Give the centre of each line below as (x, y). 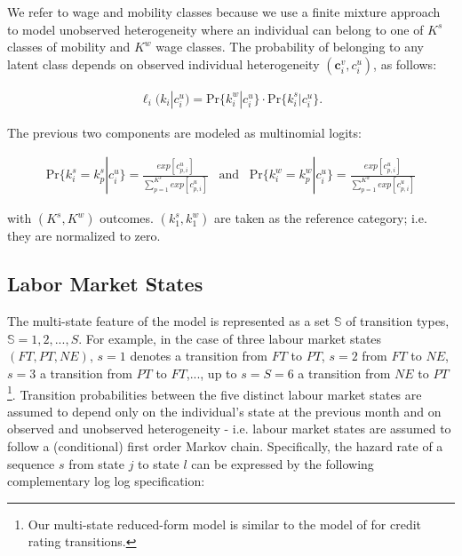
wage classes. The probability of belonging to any (290, 47)
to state (159, 463)
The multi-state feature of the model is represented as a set (169, 321)
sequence (31, 463)
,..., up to (211, 373)
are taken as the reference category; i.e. (321, 218)
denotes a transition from (199, 356)
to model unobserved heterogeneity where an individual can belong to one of (215, 29)
